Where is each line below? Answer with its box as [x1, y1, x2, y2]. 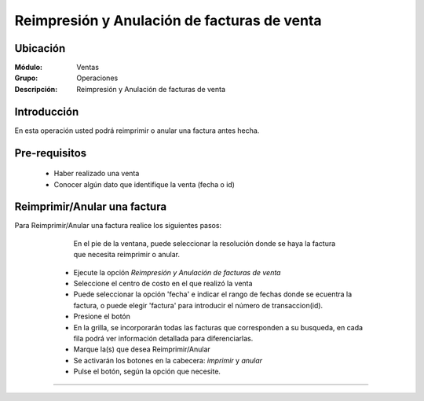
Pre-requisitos [14, 146, 87, 160]
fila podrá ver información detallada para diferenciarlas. [73, 333, 254, 343]
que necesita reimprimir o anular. [73, 250, 181, 259]
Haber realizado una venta [53, 169, 140, 178]
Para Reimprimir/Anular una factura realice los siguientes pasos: [14, 221, 222, 230]
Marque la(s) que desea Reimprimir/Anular [73, 344, 211, 354]
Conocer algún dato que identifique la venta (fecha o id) [53, 179, 236, 189]
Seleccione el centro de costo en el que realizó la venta [73, 279, 253, 289]
